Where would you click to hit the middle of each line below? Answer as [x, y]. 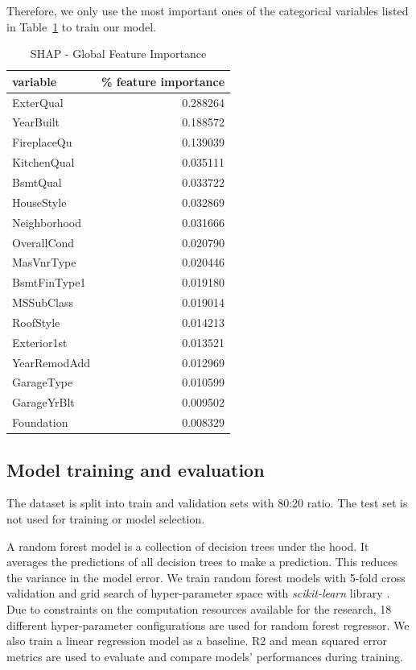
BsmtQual [37, 182]
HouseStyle [39, 202]
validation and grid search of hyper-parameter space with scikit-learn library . [198, 593]
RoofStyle [36, 322]
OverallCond [43, 242]
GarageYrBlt [43, 402]
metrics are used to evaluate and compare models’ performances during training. [205, 656]
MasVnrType [44, 262]
